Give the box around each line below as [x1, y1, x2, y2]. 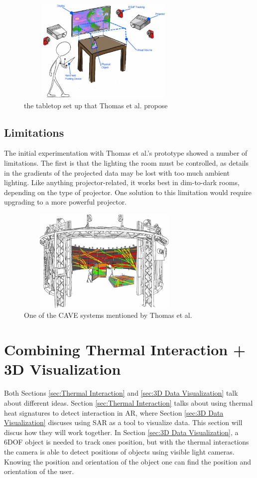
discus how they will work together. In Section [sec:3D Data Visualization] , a [4, 427, 239, 437]
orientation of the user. [4, 466, 74, 477]
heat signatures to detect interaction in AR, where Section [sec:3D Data [4, 407, 224, 418]
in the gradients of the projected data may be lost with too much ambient [4, 167, 230, 178]
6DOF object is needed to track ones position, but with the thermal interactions [4, 437, 249, 447]
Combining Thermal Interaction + [4, 339, 246, 360]
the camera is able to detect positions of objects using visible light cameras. [4, 446, 235, 457]
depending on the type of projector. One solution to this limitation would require [4, 187, 252, 197]
